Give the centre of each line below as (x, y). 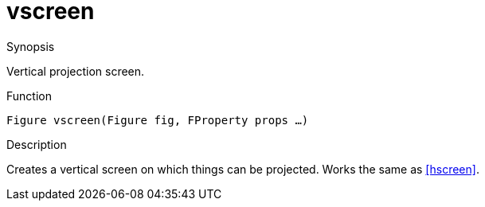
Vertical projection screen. (76, 71)
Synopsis (31, 46)
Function (29, 96)
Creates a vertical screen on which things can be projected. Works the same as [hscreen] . (243, 169)
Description (37, 144)
